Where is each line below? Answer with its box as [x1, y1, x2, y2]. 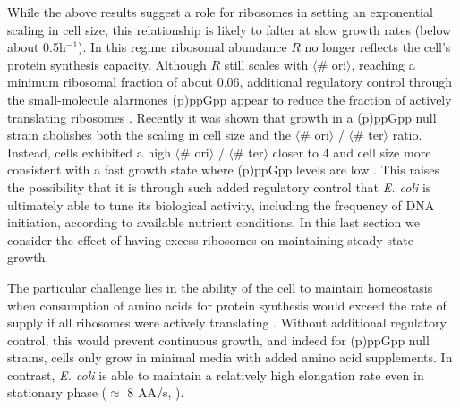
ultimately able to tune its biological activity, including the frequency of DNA [7, 195, 435, 214]
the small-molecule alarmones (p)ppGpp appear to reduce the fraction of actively [7, 89, 452, 108]
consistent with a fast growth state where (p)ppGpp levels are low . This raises [7, 160, 440, 179]
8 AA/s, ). [127, 383, 184, 402]
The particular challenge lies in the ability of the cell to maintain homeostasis [7, 277, 433, 296]
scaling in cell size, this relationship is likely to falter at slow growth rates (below [7, 20, 452, 38]
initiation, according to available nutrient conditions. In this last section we [7, 213, 420, 232]
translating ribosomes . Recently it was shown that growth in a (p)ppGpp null [7, 107, 437, 126]
